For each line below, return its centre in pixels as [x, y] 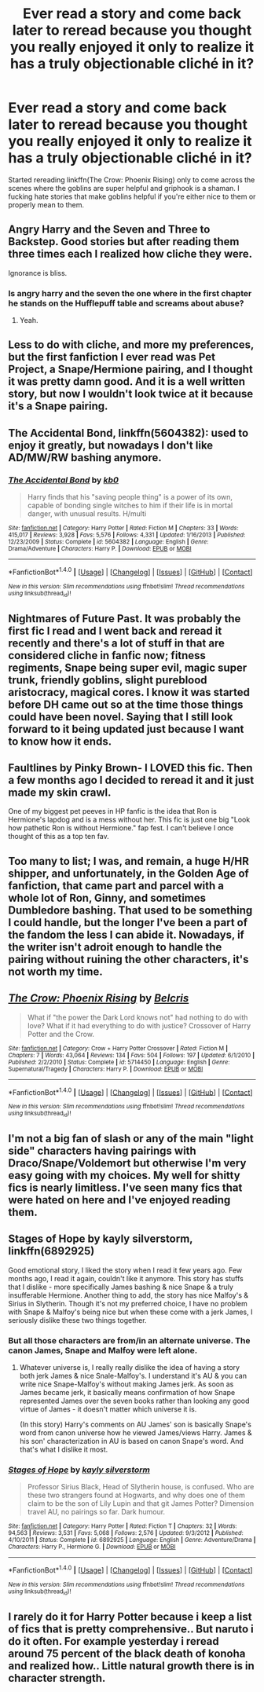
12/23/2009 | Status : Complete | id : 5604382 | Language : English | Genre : [108, 542]
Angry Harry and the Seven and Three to [109, 230]
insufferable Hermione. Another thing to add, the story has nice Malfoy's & [128, 1295]
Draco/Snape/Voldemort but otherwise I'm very [127, 1163]
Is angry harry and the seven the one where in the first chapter [130, 293]
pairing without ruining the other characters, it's [128, 959]
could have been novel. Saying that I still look [121, 717]
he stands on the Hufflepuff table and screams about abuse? [126, 303]
